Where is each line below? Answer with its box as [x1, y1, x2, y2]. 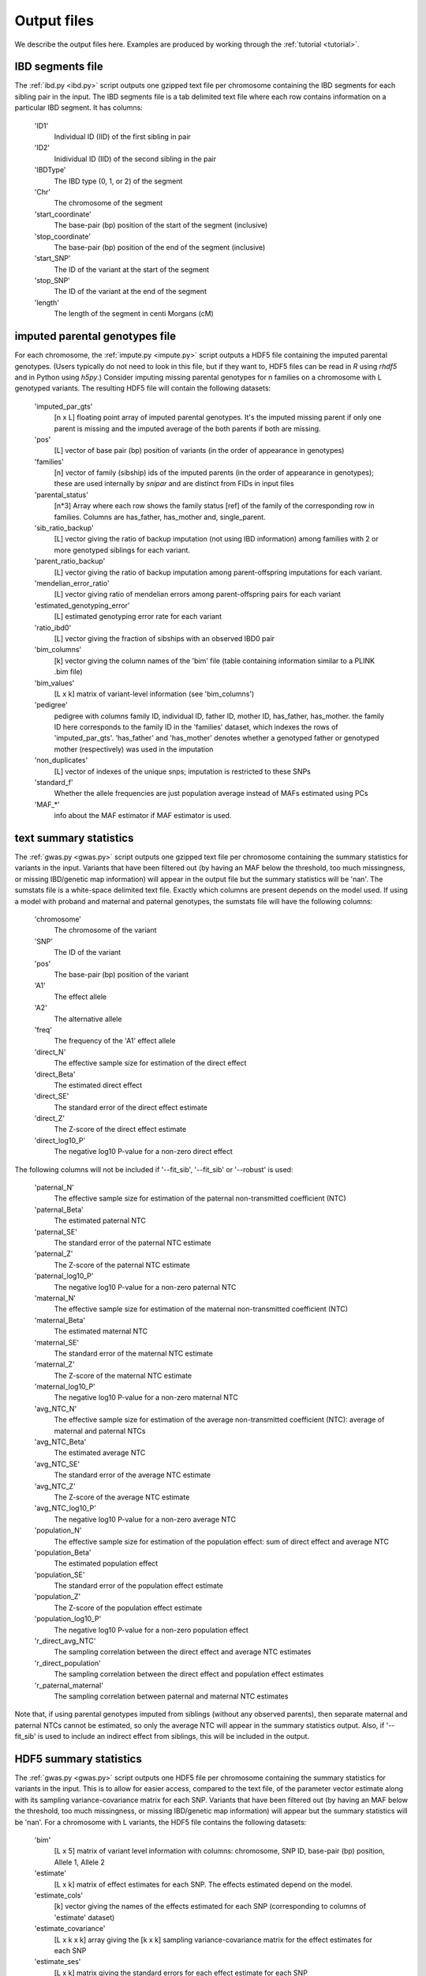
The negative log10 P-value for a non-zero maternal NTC [54, 1393, 238, 1402]
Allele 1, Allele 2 [54, 1857, 106, 1867]
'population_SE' [34, 1570, 85, 1579]
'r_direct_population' [34, 1658, 102, 1668]
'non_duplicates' [34, 756, 88, 765]
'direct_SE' [34, 1092, 69, 1101]
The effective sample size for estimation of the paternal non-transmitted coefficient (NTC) [54, 1194, 346, 1203]
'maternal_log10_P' [34, 1382, 96, 1391]
